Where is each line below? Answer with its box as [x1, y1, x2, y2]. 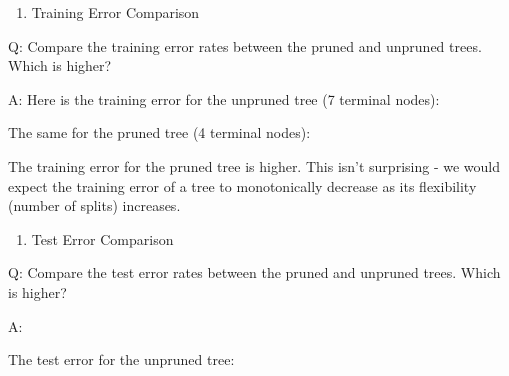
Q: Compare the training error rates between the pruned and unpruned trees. [8, 35, 482, 56]
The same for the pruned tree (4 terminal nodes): [8, 122, 311, 143]
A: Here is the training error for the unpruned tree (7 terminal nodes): [8, 88, 440, 109]
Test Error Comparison [31, 228, 174, 249]
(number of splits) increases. [8, 195, 181, 216]
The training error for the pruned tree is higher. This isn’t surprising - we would [8, 155, 500, 176]
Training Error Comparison [31, 2, 200, 22]
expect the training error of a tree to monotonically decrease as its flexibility [8, 175, 477, 196]
